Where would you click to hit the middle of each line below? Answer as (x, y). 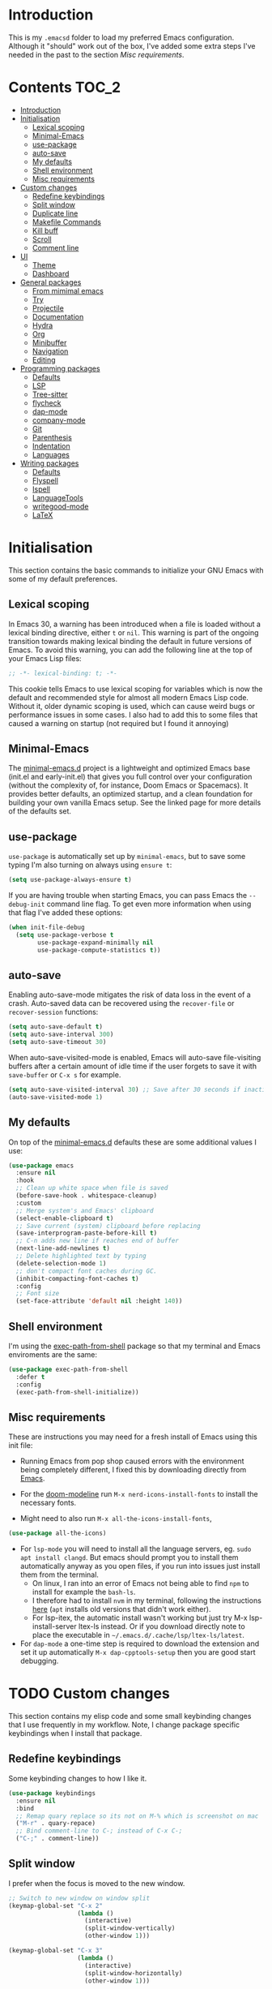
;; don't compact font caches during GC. (87, 1271)
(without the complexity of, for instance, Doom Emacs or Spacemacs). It (128, 785)
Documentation (58, 316)
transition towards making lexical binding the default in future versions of (130, 641)
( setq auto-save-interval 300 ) (61, 1035)
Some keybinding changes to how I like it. (78, 1778)
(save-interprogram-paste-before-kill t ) (87, 1233)
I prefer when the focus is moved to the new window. (97, 1883)
